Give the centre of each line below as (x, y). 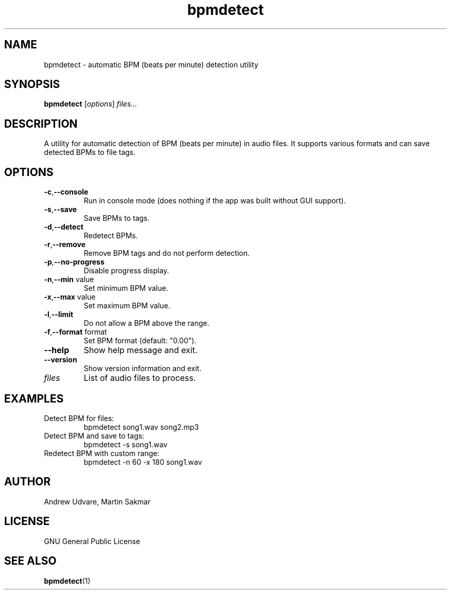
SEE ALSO (30, 561)
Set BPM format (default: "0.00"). (140, 341)
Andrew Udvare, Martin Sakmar (97, 501)
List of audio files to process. (140, 378)
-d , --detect (64, 227)
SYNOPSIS (32, 84)
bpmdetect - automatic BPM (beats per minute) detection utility (151, 64)
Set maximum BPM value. (127, 306)
